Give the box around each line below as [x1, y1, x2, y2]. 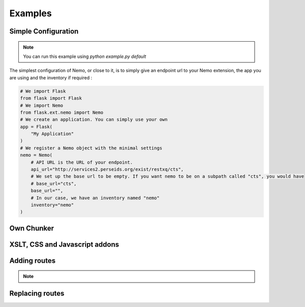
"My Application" [30, 131, 74, 137]
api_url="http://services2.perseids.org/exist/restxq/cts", [30, 167, 184, 172]
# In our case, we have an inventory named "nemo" [30, 195, 160, 201]
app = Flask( [20, 124, 53, 130]
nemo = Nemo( [20, 152, 53, 158]
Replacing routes [9, 289, 65, 298]
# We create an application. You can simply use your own [20, 117, 168, 122]
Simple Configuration [9, 27, 79, 36]
